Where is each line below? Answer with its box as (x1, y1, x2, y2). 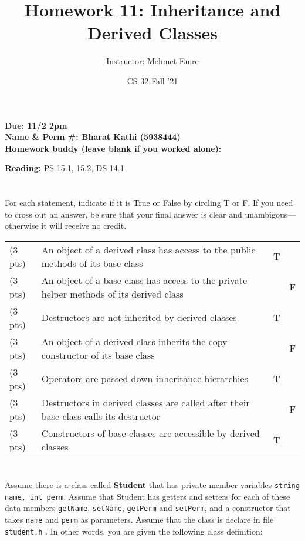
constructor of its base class (41, 348, 155, 362)
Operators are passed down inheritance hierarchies (41, 372, 248, 386)
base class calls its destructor (41, 409, 161, 423)
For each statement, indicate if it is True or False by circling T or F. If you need (5, 196, 293, 209)
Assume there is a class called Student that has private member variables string (5, 479, 300, 491)
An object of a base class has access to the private (41, 273, 248, 287)
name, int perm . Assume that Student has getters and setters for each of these (5, 490, 290, 502)
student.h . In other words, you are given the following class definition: (5, 525, 263, 537)
